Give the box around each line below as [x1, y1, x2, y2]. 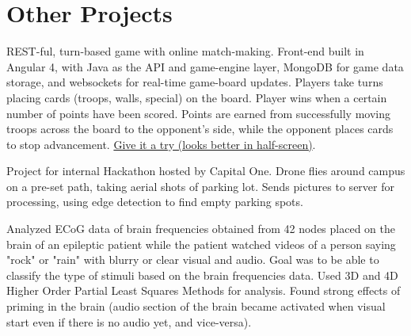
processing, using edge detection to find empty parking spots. [6, 193, 303, 210]
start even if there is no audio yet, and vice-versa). [6, 313, 252, 330]
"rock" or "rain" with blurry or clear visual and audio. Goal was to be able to [6, 251, 379, 268]
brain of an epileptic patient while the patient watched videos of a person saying [6, 235, 396, 252]
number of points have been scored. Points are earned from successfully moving [6, 105, 390, 121]
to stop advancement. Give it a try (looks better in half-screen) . [6, 136, 316, 152]
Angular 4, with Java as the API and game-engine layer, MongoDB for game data [6, 58, 404, 74]
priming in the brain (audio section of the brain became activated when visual [6, 298, 386, 315]
